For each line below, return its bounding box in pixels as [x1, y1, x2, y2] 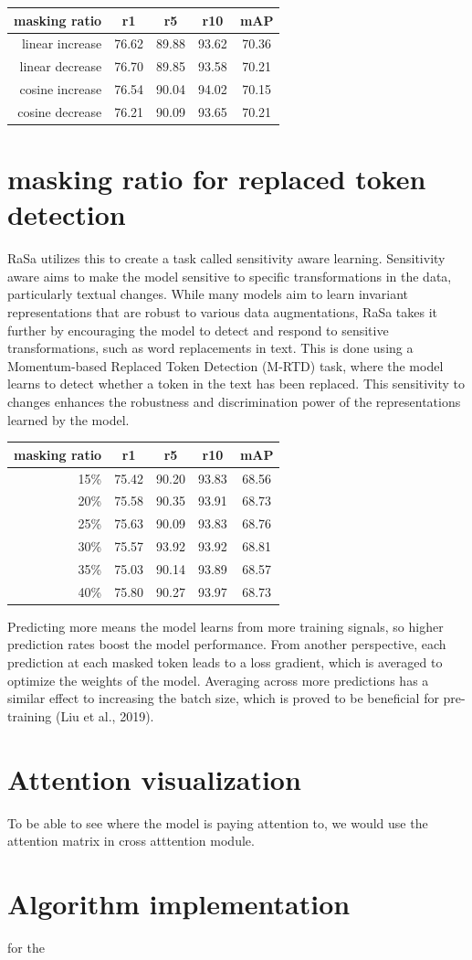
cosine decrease [17, 101, 102, 121]
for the [7, 937, 45, 956]
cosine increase [19, 80, 102, 99]
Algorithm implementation [7, 884, 351, 922]
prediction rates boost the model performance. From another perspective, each [7, 635, 446, 654]
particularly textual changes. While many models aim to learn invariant [7, 284, 408, 304]
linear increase [21, 34, 102, 53]
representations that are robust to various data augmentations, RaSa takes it [7, 303, 438, 322]
